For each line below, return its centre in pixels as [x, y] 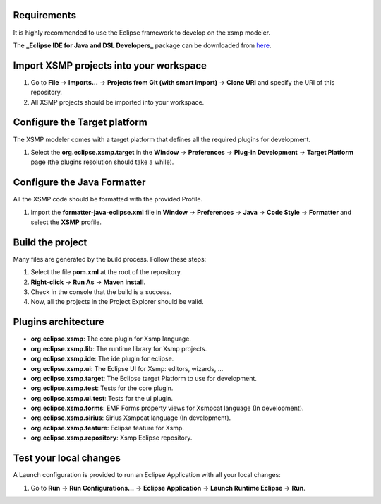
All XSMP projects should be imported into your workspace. [117, 102]
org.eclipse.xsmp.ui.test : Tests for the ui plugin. [102, 398]
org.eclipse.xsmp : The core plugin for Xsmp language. [111, 339]
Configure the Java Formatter [79, 183]
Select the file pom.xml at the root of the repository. [107, 272]
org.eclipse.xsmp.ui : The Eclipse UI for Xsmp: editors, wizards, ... [127, 368]
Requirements [45, 15]
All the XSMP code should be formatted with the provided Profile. [108, 199]
